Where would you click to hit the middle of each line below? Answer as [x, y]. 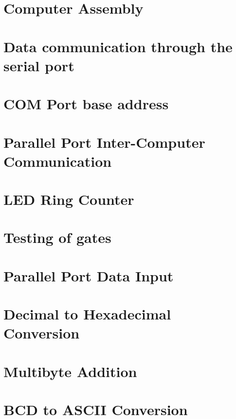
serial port [39, 65]
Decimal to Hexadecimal [87, 314]
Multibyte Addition [70, 371]
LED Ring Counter [69, 199]
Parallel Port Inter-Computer [104, 142]
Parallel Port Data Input [89, 275]
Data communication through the [118, 46]
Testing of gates [57, 237]
